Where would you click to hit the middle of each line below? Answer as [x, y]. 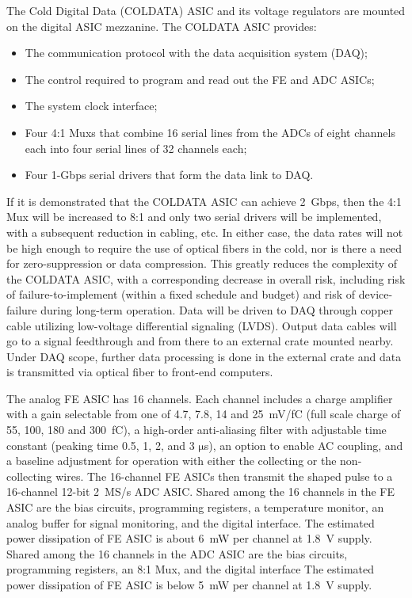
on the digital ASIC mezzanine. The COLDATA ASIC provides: [162, 26]
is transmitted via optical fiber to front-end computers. [140, 372]
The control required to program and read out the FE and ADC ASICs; [200, 79]
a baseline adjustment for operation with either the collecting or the [172, 461]
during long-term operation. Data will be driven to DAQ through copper [217, 309]
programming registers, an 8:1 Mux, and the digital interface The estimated [190, 569]
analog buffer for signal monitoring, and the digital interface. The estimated [191, 522]
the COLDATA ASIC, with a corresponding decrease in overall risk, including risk [206, 278]
